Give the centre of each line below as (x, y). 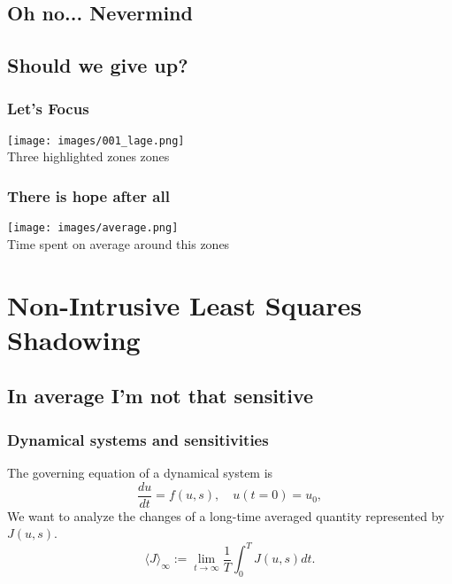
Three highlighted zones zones (88, 156)
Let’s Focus (48, 109)
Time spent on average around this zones (119, 243)
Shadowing (74, 339)
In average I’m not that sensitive (161, 396)
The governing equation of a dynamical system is (140, 473)
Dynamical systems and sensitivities (138, 439)
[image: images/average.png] (93, 228)
